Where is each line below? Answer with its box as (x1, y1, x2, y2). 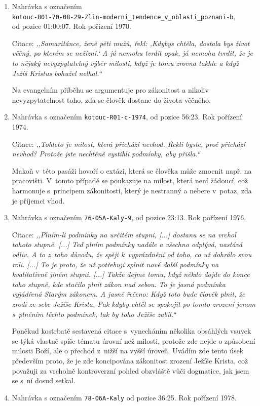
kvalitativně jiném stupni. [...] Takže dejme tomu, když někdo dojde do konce (12, 269, 250, 279)
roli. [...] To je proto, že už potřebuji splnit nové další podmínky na (12, 259, 219, 269)
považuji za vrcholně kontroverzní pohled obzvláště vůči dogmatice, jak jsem (12, 365, 249, 376)
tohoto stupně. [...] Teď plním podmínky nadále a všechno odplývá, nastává (12, 239, 243, 250)
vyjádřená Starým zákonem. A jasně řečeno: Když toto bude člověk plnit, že (12, 289, 245, 299)
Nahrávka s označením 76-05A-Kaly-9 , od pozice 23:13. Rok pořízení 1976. (12, 212, 246, 223)
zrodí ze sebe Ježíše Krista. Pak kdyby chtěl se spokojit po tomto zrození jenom (12, 299, 255, 309)
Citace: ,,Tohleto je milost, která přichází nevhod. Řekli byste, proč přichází (12, 138, 245, 149)
